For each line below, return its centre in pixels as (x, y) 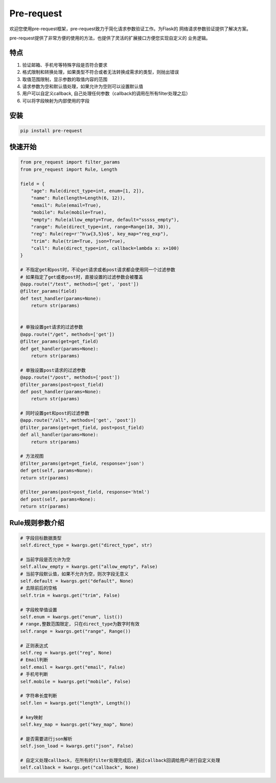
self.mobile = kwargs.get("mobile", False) (76, 681)
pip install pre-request (51, 130)
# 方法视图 (32, 456)
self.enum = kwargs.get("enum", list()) (71, 617)
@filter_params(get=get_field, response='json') (82, 463)
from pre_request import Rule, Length (69, 169)
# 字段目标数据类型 (41, 538)
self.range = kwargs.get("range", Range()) (76, 631)
